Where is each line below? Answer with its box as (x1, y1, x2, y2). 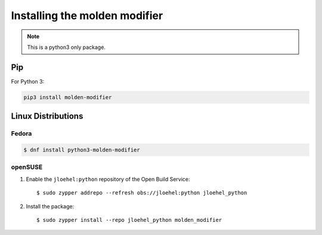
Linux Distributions (11, 111, 83, 122)
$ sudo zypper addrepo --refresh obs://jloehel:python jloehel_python (36, 190, 247, 196)
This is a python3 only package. (27, 44, 106, 51)
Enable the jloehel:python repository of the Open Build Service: (26, 175, 190, 183)
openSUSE (11, 163, 43, 171)
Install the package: (26, 203, 75, 210)
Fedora (11, 129, 32, 138)
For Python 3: (11, 78, 45, 85)
